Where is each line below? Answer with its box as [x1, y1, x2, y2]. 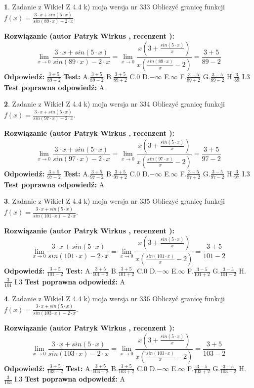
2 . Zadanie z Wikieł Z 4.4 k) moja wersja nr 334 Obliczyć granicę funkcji [4, 99, 225, 109]
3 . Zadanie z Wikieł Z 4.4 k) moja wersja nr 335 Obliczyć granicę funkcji [4, 196, 225, 206]
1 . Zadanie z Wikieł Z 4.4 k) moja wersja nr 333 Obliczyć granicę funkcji [4, 1, 225, 11]
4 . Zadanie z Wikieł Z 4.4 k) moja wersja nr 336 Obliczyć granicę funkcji [4, 293, 225, 303]
